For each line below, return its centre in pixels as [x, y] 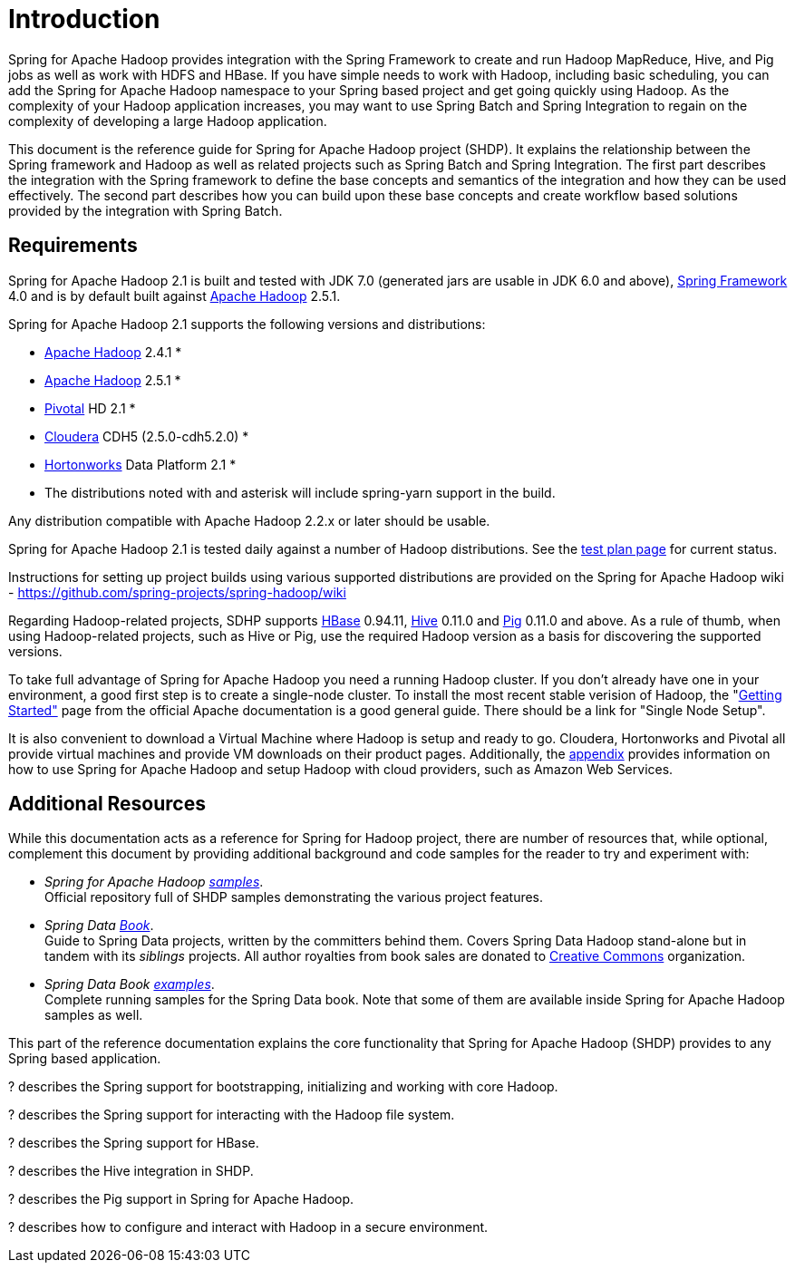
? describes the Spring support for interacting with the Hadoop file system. [232, 1115]
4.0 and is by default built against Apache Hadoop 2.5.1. [175, 296]
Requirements [73, 246]
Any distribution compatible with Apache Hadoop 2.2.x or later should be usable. [249, 520]
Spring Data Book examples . [130, 984]
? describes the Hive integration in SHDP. [131, 1171]
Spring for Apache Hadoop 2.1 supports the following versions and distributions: [247, 324]
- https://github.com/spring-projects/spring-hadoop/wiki [177, 592]
